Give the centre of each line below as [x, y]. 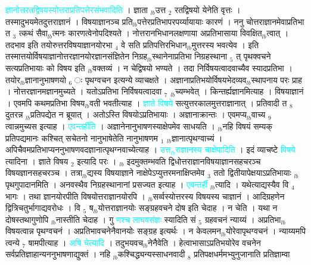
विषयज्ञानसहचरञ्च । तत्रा [44, 173]
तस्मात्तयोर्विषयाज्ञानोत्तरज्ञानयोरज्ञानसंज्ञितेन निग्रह [77, 56]
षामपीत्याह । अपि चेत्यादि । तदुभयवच [86, 242]
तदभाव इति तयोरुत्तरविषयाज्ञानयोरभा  [60, 44]
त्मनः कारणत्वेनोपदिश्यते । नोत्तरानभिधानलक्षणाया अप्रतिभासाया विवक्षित [157, 33]
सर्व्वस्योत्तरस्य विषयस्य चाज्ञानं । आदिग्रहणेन [219, 196]
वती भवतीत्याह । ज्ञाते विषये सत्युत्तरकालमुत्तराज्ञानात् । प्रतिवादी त [188, 102]
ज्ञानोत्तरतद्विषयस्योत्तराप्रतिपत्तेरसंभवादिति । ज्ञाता [77, 10]
